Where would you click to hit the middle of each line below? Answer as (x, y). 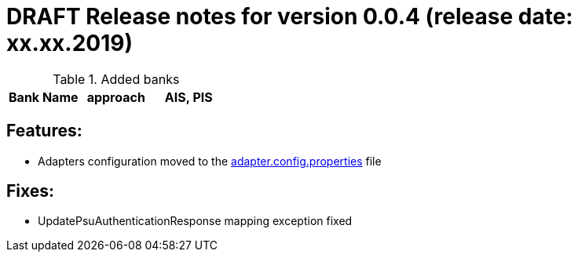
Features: (44, 131)
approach (116, 97)
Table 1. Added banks (116, 79)
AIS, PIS (188, 97)
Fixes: (31, 191)
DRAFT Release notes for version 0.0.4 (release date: (290, 16)
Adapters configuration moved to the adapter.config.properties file (210, 161)
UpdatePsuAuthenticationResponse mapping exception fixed (195, 221)
